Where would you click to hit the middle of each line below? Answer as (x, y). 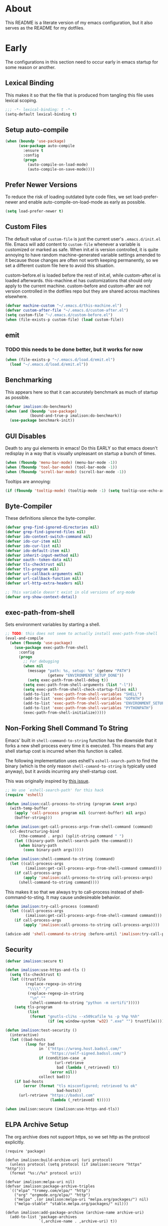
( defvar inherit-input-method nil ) (42, 555)
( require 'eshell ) (24, 795)
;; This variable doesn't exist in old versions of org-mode (70, 592)
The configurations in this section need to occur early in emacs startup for (82, 62)
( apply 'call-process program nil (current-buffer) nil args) (80, 813)
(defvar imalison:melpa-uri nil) (40, 1182)
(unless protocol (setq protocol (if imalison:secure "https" (76, 1164)
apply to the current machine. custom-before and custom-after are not (78, 286)
